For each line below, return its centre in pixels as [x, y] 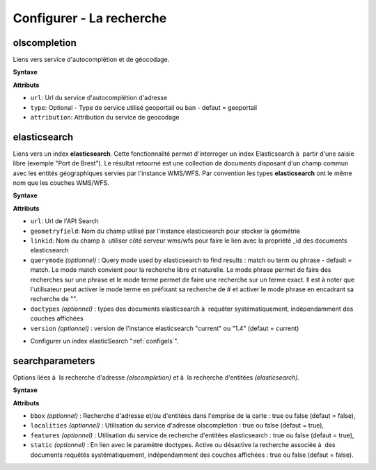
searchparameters [54, 360]
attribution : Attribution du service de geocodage [105, 117]
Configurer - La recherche [90, 18]
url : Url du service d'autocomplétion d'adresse [99, 98]
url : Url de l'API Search [64, 221]
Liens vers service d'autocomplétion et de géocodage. [91, 60]
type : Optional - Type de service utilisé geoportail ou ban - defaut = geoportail [144, 107]
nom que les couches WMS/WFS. [61, 183]
